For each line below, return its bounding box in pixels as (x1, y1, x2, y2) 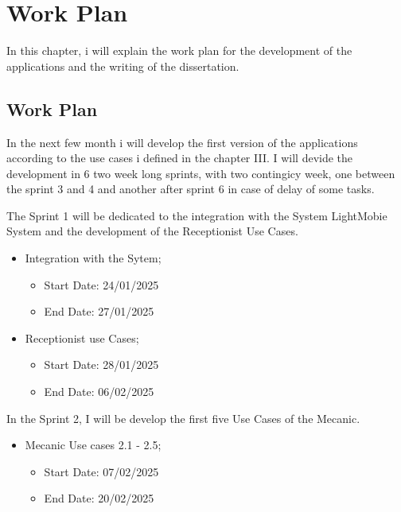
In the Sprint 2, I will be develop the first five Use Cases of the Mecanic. (6, 409, 360, 426)
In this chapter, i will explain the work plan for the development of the (6, 42, 352, 59)
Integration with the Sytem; (25, 250, 162, 266)
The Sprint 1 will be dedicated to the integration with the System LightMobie (6, 207, 387, 223)
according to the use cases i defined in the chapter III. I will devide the (6, 149, 353, 166)
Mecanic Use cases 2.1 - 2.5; (25, 436, 162, 453)
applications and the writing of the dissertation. (6, 57, 239, 74)
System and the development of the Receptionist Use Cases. (6, 223, 298, 239)
